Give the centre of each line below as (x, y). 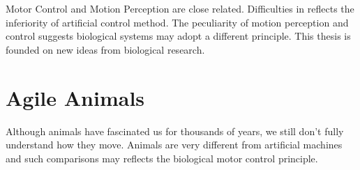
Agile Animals (75, 97)
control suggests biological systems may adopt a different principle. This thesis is (178, 36)
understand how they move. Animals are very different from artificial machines (174, 145)
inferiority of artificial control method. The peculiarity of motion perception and (177, 22)
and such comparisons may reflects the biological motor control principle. (162, 158)
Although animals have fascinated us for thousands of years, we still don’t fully (175, 131)
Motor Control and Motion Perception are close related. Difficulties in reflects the (180, 8)
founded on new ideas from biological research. (105, 49)
